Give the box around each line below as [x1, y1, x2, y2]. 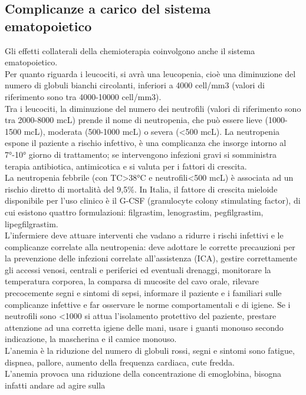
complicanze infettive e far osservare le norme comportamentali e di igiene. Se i [5, 298, 291, 310]
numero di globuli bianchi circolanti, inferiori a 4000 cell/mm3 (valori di [5, 79, 265, 91]
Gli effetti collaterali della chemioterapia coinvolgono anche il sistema [5, 44, 255, 57]
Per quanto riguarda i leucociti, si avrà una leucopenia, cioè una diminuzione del [5, 67, 296, 79]
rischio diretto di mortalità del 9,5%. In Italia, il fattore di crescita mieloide [5, 182, 278, 195]
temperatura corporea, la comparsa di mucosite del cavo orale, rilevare [5, 275, 259, 287]
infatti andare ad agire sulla [5, 379, 106, 391]
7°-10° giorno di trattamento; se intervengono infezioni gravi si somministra [5, 148, 277, 160]
